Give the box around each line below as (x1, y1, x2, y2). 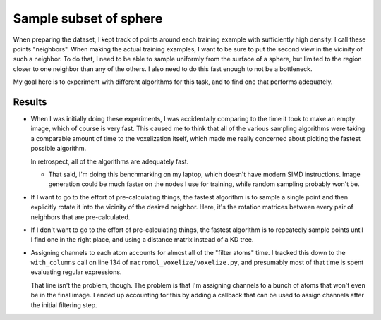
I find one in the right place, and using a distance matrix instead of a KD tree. (30, 235, 254, 244)
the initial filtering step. (30, 300, 98, 309)
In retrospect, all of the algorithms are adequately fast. (30, 157, 189, 166)
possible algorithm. (30, 144, 87, 153)
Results (13, 96, 47, 108)
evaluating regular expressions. (30, 268, 122, 276)
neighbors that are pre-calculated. (30, 212, 131, 221)
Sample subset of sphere (13, 11, 163, 26)
